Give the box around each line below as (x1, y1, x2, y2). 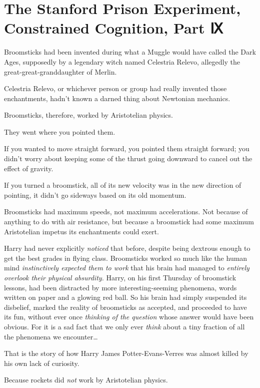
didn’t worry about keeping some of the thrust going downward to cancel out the (4, 153, 252, 164)
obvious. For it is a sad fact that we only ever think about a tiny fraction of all (4, 321, 245, 331)
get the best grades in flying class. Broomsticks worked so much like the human (4, 252, 247, 263)
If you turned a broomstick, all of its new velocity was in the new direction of (4, 180, 241, 190)
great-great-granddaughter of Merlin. (4, 66, 117, 77)
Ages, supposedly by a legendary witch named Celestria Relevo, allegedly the (4, 56, 240, 67)
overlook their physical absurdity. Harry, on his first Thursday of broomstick (4, 272, 236, 282)
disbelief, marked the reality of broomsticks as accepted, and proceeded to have (4, 301, 247, 312)
